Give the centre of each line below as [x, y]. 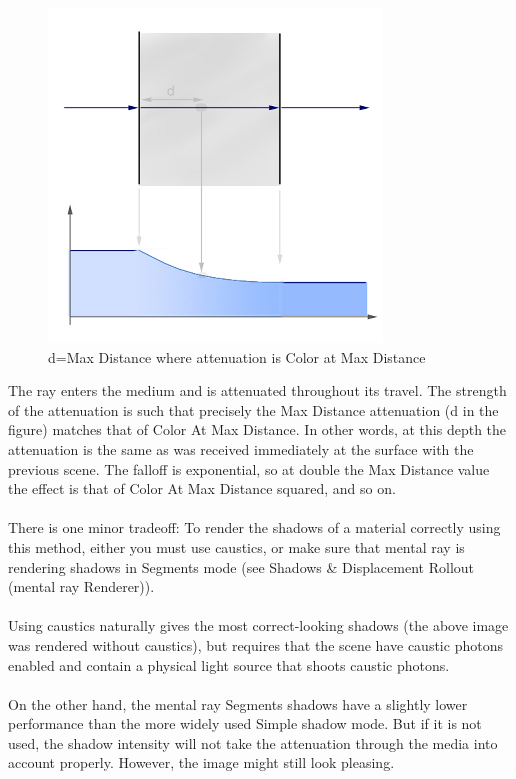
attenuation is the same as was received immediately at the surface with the [241, 448]
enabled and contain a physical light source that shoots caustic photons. [229, 664]
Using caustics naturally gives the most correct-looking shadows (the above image [258, 625]
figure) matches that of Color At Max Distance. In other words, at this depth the [257, 429]
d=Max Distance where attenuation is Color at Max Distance [237, 356]
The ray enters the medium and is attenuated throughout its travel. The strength [257, 390]
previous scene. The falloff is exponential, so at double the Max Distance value [249, 468]
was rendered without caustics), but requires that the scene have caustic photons [255, 644]
